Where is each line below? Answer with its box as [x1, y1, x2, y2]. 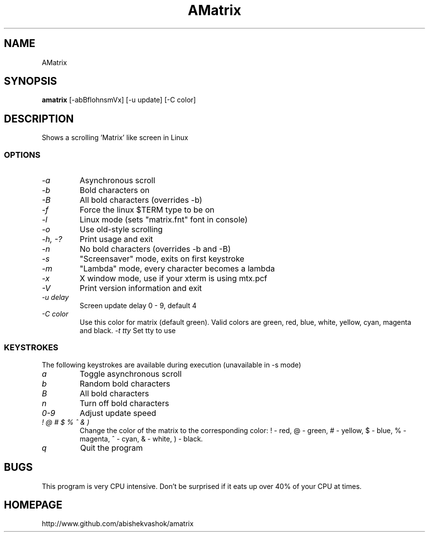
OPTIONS [4, 149, 41, 160]
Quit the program [80, 442, 143, 453]
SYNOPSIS [4, 75, 57, 88]
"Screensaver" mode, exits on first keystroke [79, 254, 244, 264]
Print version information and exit [79, 283, 202, 293]
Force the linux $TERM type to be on [79, 205, 214, 215]
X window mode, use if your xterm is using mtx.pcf [79, 273, 267, 284]
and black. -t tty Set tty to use [79, 326, 176, 335]
